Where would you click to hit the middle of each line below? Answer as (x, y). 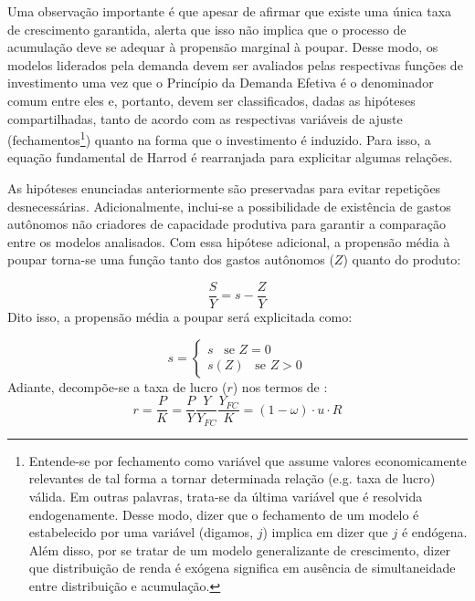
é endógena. (434, 532)
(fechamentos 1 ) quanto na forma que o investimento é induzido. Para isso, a (219, 138)
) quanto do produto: (402, 259)
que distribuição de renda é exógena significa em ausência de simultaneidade (242, 568)
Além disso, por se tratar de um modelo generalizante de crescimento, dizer (240, 549)
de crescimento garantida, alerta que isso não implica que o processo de (207, 29)
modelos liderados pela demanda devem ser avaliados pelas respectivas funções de (235, 64)
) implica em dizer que (325, 532)
